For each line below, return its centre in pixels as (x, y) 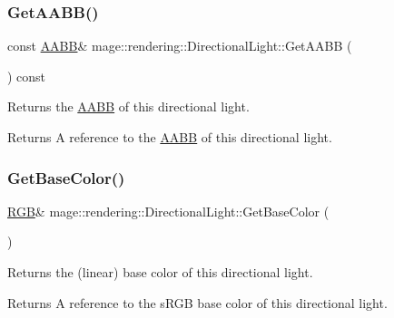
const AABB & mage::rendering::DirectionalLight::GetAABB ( (180, 46)
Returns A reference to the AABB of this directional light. (170, 137)
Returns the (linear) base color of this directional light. (160, 272)
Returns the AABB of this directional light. (128, 106)
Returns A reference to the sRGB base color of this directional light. (197, 302)
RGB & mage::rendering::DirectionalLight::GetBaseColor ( (168, 211)
